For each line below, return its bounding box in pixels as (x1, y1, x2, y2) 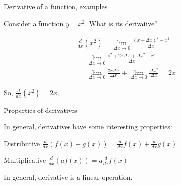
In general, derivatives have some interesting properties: (4, 121, 172, 132)
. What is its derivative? (85, 18, 158, 28)
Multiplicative (4, 154, 46, 165)
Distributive (4, 138, 40, 148)
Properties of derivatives (4, 105, 77, 115)
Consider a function (4, 18, 64, 28)
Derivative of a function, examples (4, 1, 108, 11)
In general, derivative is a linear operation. (4, 171, 133, 182)
